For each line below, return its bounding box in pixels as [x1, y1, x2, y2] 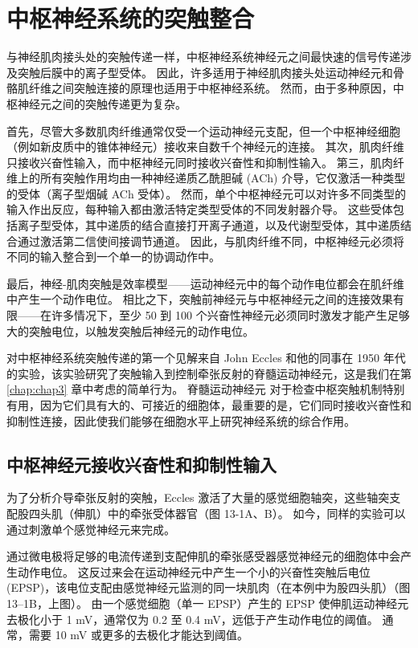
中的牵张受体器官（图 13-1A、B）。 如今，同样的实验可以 [107, 504, 406, 521]
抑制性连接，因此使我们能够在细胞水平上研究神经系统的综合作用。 [6, 412, 355, 429]
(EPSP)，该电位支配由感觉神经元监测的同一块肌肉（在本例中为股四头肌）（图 [6, 579, 411, 596]
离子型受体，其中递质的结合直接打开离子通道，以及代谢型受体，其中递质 [17, 217, 400, 234]
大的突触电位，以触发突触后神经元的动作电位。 [6, 322, 254, 339]
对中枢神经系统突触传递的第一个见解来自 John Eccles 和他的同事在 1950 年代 [6, 349, 406, 366]
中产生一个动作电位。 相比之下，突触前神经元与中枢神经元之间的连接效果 [6, 291, 393, 308]
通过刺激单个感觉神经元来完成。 [6, 520, 175, 537]
